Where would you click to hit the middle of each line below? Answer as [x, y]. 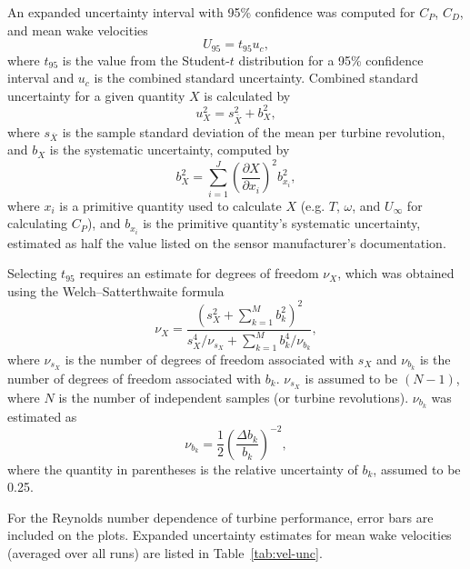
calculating [38, 223]
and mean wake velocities [78, 30]
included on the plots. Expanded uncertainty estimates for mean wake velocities [230, 535]
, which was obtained [396, 273]
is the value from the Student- [146, 60]
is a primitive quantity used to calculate [170, 205]
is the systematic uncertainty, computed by [170, 150]
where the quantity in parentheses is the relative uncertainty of [183, 469]
